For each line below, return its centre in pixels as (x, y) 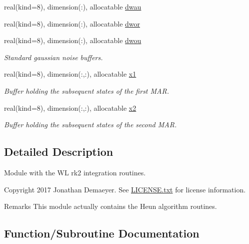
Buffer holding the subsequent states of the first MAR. (86, 90)
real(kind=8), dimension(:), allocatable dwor (72, 23)
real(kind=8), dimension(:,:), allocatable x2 (70, 107)
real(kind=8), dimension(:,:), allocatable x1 (70, 74)
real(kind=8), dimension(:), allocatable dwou (73, 40)
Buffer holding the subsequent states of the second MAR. (90, 125)
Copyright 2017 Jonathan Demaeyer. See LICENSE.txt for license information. (125, 189)
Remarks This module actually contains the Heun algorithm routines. (110, 206)
